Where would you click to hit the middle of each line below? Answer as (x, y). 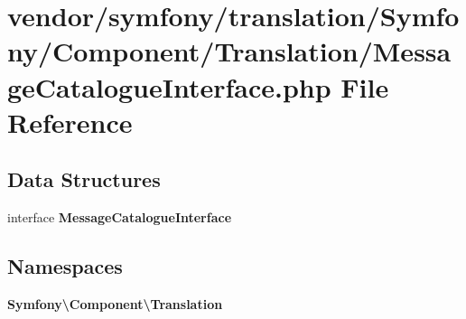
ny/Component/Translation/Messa (229, 51)
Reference (70, 122)
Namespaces (65, 266)
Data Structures (84, 179)
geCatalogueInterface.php (169, 86)
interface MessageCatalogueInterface (120, 217)
